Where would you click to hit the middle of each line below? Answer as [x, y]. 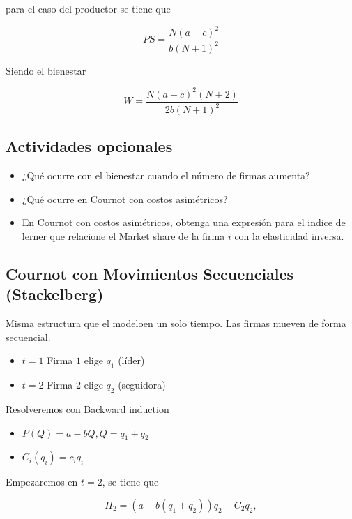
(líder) [131, 360]
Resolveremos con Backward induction [87, 408]
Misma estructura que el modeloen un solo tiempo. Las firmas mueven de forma [176, 323]
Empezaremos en [42, 482]
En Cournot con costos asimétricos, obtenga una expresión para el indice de [184, 222]
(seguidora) [142, 385]
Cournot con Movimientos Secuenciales [150, 273]
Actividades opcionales [89, 146]
